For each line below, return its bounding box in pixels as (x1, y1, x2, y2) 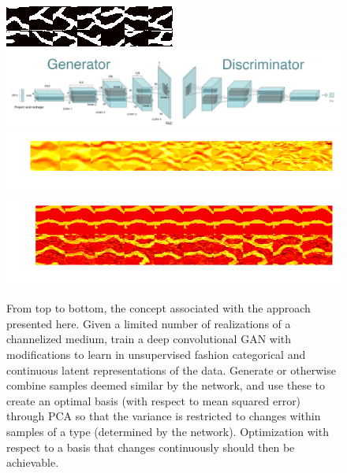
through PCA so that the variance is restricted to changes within (6, 408, 321, 424)
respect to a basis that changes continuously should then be (6, 438, 295, 455)
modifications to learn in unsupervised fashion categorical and (6, 346, 306, 362)
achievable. (6, 454, 59, 471)
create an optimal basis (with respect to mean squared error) (6, 392, 301, 408)
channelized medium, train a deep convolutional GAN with (6, 331, 292, 347)
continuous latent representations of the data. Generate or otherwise (6, 361, 336, 378)
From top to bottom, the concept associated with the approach (6, 300, 311, 316)
